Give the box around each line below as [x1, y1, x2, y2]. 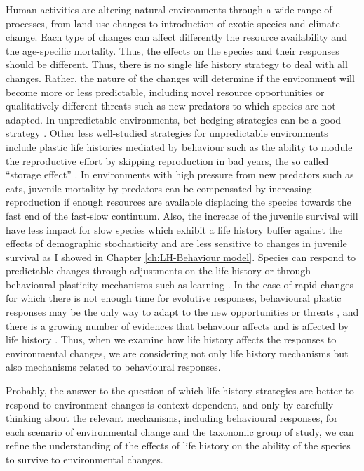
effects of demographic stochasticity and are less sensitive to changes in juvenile [6, 236, 347, 251]
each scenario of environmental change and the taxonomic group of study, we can [6, 424, 354, 439]
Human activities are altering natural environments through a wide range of [6, 2, 332, 16]
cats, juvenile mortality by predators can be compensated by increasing [6, 180, 312, 195]
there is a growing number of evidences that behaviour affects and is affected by [6, 318, 349, 333]
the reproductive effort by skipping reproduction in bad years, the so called [6, 153, 329, 168]
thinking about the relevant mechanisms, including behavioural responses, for [6, 411, 338, 425]
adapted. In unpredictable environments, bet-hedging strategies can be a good [6, 112, 341, 126]
